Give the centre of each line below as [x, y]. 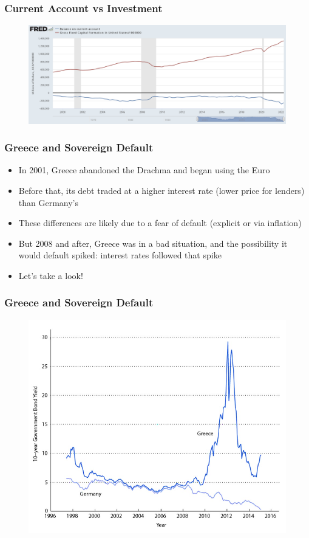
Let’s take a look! [51, 275]
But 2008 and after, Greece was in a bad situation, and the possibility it [153, 243]
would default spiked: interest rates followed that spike [120, 255]
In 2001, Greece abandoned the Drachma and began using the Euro [144, 170]
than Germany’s [49, 202]
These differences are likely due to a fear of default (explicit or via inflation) [160, 223]
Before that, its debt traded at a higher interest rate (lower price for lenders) [161, 190]
